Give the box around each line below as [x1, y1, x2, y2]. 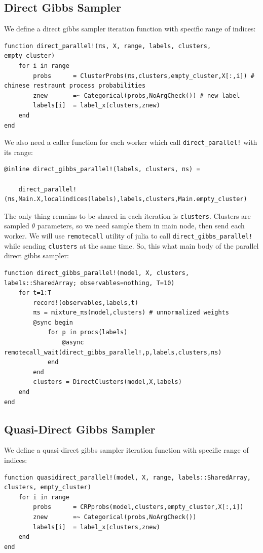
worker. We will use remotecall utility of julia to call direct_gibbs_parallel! [4, 230, 253, 241]
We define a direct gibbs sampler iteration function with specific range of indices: [4, 23, 256, 34]
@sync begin [33, 319, 73, 326]
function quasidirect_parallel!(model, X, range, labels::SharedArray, [4, 473, 251, 481]
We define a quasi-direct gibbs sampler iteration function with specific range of [4, 445, 249, 455]
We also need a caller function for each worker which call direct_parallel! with [4, 137, 257, 147]
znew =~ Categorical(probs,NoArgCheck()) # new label [33, 92, 240, 99]
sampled [4, 220, 29, 231]
